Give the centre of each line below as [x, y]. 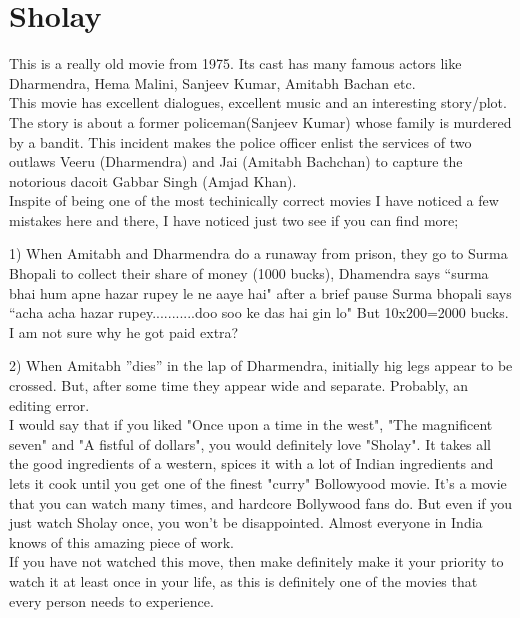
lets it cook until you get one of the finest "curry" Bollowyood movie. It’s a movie [258, 483]
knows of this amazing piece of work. [121, 541]
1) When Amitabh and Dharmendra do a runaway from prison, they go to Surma [258, 253]
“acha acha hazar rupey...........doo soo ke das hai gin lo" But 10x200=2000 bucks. [259, 312]
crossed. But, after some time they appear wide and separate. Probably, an [239, 385]
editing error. [49, 404]
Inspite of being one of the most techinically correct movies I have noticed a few [254, 200]
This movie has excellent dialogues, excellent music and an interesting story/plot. [258, 102]
